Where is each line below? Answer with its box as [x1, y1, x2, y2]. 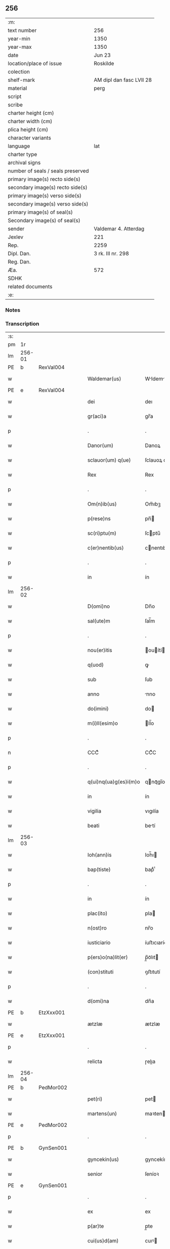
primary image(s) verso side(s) [8, 192, 82, 199]
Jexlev [8, 233, 24, 241]
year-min [8, 35, 30, 42]
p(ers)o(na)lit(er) [87, 954, 128, 961]
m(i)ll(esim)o [87, 720, 118, 727]
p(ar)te [87, 1223, 104, 1230]
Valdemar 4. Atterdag [94, 225, 145, 232]
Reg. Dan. [8, 258, 31, 265]
